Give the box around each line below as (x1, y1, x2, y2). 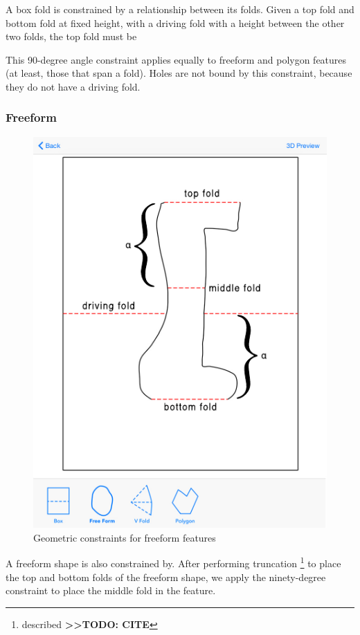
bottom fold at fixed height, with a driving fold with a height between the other (6, 15, 345, 30)
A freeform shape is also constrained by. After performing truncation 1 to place (6, 554, 341, 570)
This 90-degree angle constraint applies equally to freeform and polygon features (6, 52, 347, 66)
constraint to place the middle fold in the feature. (6, 583, 216, 598)
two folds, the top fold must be (6, 29, 137, 44)
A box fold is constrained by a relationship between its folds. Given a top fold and (6, 2, 354, 16)
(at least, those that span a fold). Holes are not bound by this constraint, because (6, 66, 352, 80)
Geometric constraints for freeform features (33, 530, 216, 544)
